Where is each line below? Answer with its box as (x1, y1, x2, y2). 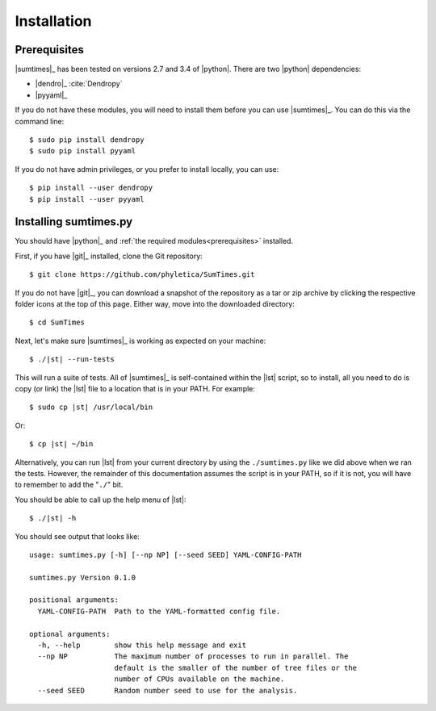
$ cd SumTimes (29, 318, 85, 327)
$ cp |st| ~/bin (29, 440, 94, 449)
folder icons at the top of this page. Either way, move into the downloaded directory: (15, 299, 295, 309)
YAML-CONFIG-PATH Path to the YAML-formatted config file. (37, 606, 281, 616)
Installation (15, 12, 92, 30)
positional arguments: (29, 596, 119, 604)
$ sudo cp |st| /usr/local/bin (29, 403, 153, 412)
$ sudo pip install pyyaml (29, 146, 136, 156)
